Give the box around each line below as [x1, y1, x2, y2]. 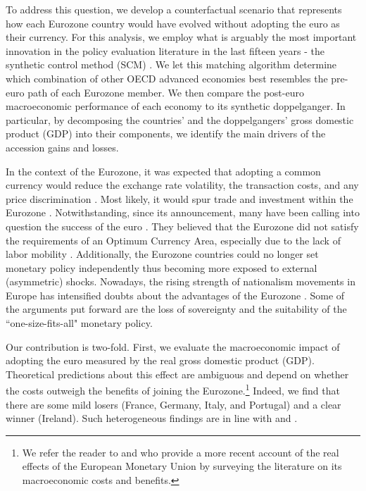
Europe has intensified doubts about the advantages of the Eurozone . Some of [6, 287, 345, 302]
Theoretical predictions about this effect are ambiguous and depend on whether [6, 366, 349, 381]
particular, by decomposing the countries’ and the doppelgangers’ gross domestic [6, 112, 354, 127]
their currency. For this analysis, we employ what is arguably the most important [6, 30, 357, 44]
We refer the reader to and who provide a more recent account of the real [22, 445, 339, 459]
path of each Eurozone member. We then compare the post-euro [27, 85, 304, 99]
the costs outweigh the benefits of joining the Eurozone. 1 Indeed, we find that [6, 381, 340, 398]
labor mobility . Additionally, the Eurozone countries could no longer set [6, 247, 319, 261]
